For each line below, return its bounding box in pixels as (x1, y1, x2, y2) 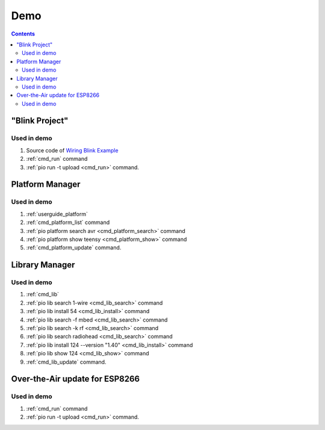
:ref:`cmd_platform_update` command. (26, 244, 122, 251)
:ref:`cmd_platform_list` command (26, 219, 110, 226)
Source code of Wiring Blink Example (26, 146, 119, 154)
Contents (11, 30, 36, 37)
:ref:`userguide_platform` (26, 210, 88, 217)
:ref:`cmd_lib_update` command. (26, 358, 107, 366)
